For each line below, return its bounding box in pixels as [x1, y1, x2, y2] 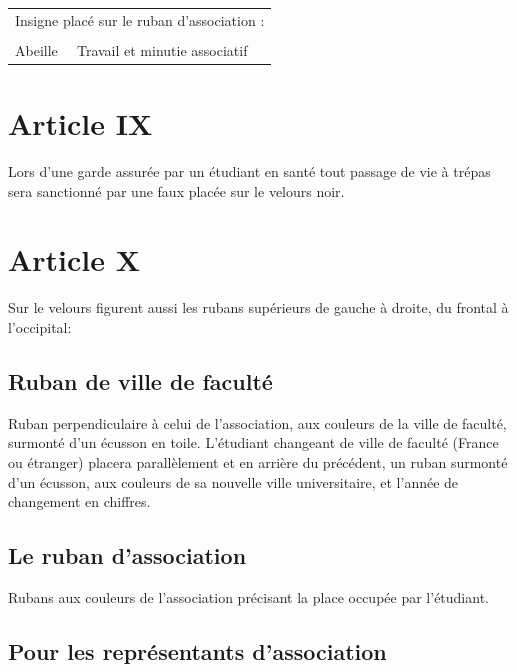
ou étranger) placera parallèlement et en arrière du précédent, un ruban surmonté [8, 451, 508, 472]
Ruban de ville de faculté [8, 365, 273, 396]
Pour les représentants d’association [8, 635, 387, 666]
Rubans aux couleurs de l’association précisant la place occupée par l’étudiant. [8, 586, 489, 607]
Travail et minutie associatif [76, 39, 248, 60]
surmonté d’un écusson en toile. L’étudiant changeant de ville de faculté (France [8, 432, 499, 453]
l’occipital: [8, 316, 72, 337]
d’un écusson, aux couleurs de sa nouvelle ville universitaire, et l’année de [8, 471, 459, 492]
